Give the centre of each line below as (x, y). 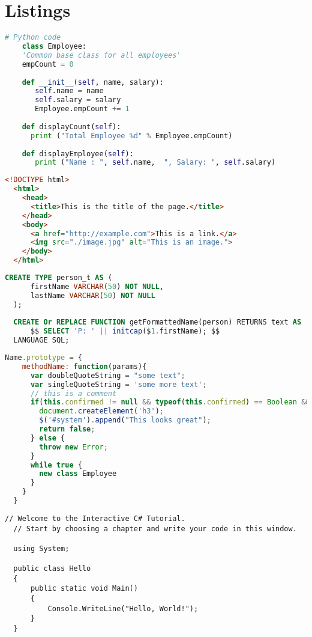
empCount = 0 (48, 64)
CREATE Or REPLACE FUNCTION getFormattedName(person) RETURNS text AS (157, 322)
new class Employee (78, 474)
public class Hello (52, 569)
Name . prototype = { (43, 358)
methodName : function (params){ (84, 366)
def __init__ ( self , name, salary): (93, 82)
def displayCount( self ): (71, 126)
